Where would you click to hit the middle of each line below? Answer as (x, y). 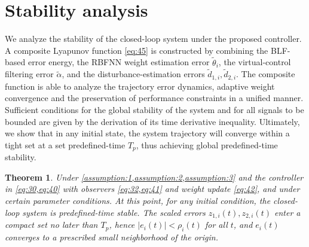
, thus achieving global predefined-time (207, 144)
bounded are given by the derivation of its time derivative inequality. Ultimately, (152, 121)
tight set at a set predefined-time (65, 144)
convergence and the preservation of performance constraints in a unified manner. (154, 98)
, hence (122, 225)
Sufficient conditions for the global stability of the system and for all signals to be (154, 109)
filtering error (29, 74)
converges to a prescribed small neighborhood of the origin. (111, 237)
